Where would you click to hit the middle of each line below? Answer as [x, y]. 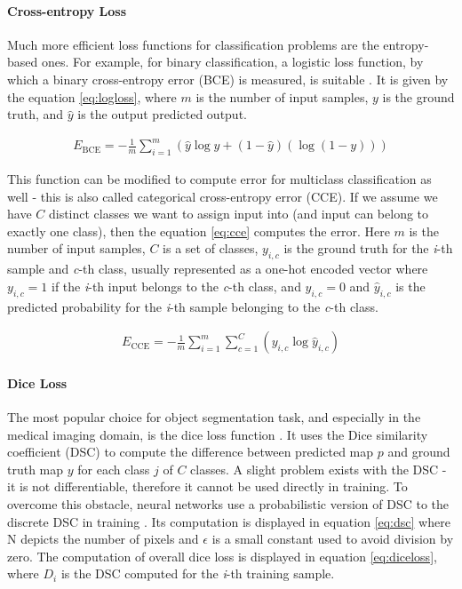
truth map [36, 469]
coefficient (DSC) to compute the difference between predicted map [191, 452]
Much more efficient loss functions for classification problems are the [193, 44]
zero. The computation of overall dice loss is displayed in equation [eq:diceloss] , [222, 556]
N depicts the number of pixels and [103, 539]
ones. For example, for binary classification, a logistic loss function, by [232, 62]
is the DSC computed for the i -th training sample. [198, 573]
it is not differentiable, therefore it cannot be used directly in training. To [207, 486]
